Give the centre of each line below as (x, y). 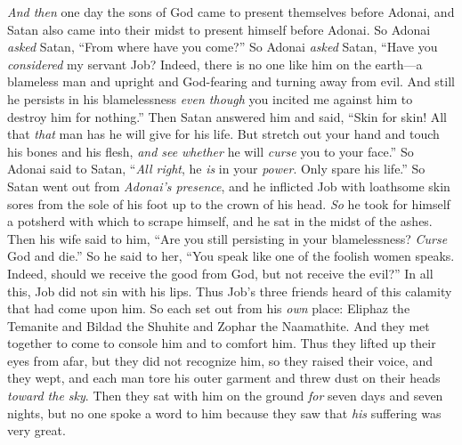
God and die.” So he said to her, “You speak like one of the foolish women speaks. (231, 256)
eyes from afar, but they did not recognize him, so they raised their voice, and (220, 360)
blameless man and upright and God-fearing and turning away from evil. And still (231, 81)
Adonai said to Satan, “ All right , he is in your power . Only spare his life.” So (216, 169)
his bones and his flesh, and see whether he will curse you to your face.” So (211, 151)
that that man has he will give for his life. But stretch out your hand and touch (223, 134)
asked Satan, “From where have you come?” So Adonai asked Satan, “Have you (223, 47)
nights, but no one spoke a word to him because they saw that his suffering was (224, 413)
